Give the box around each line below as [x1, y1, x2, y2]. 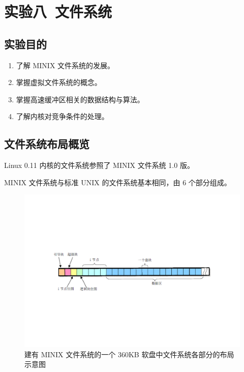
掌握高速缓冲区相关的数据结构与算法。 [16, 94, 144, 104]
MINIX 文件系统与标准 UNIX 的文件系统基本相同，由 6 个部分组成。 [4, 177, 231, 187]
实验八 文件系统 [4, 1, 112, 22]
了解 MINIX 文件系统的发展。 [16, 60, 115, 70]
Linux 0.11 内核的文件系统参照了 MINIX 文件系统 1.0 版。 [4, 160, 194, 170]
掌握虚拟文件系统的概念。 [16, 77, 102, 88]
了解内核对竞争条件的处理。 [16, 111, 109, 122]
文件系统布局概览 [4, 136, 89, 152]
